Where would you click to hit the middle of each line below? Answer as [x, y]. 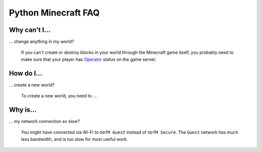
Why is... [23, 110]
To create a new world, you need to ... [59, 96]
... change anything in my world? [41, 42]
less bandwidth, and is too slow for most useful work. [74, 139]
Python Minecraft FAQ [54, 13]
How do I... [26, 73]
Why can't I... [30, 30]
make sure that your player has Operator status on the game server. [89, 59]
